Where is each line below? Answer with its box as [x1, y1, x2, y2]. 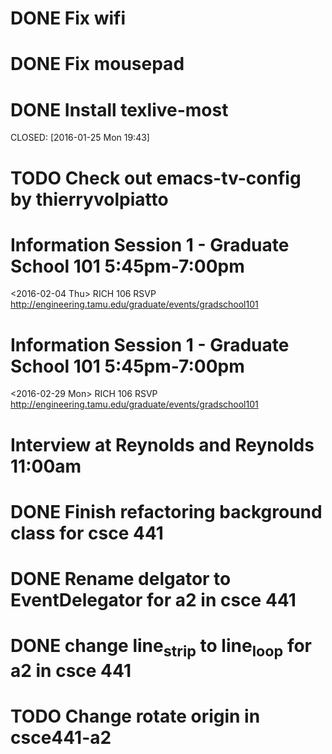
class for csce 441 [10, 522, 164, 544]
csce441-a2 [10, 726, 112, 749]
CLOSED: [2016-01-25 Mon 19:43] [10, 132, 150, 144]
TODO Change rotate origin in [10, 705, 261, 727]
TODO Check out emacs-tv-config [10, 167, 302, 189]
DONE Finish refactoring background [10, 500, 323, 523]
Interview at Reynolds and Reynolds [10, 433, 315, 456]
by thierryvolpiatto [10, 188, 169, 211]
